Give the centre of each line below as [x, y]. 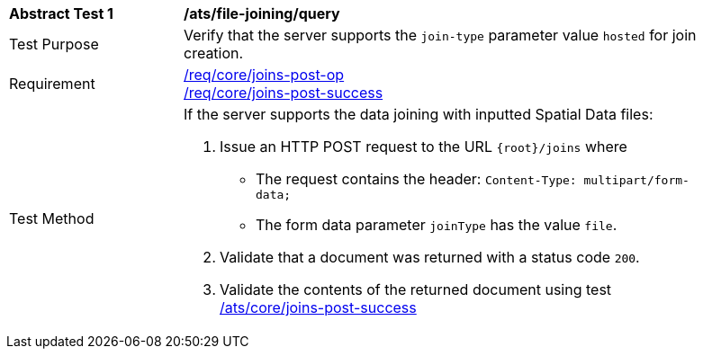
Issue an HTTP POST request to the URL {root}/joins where [424, 147]
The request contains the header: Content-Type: [416, 179]
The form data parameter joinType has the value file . [437, 225]
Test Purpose [54, 44]
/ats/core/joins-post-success [318, 307]
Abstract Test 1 [61, 13]
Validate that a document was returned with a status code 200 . [430, 257]
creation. [214, 53]
